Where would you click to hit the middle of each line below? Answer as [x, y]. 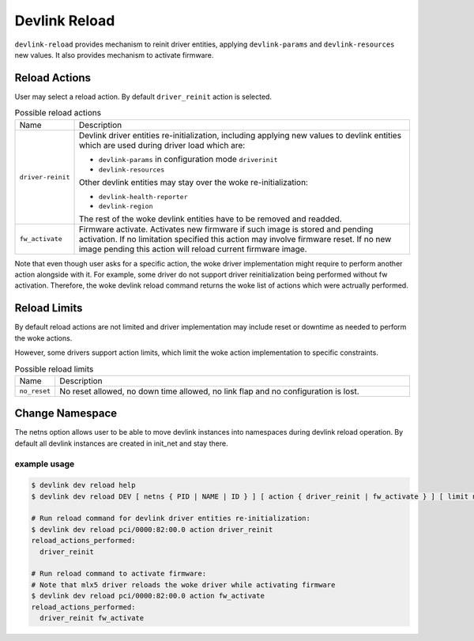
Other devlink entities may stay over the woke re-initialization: [193, 182]
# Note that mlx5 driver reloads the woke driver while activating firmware [183, 584]
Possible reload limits [54, 369]
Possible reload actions [58, 113]
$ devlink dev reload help [83, 485]
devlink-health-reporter [143, 196]
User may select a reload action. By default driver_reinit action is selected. [143, 96]
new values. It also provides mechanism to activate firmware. [114, 55]
